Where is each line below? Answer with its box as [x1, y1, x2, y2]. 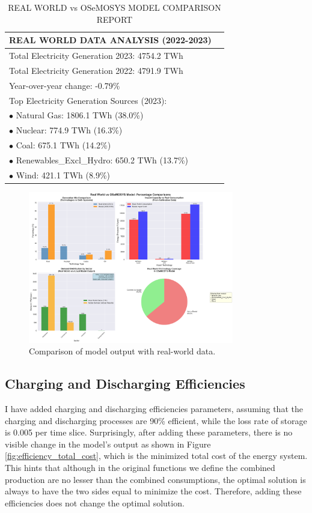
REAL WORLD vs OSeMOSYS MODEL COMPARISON [8, 1, 221, 13]
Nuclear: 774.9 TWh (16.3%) [16, 124, 123, 136]
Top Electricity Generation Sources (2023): [9, 94, 167, 106]
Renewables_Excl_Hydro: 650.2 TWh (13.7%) [16, 153, 189, 166]
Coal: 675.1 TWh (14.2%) [16, 139, 111, 151]
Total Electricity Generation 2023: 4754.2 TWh [9, 49, 183, 62]
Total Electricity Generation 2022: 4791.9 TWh [9, 64, 183, 76]
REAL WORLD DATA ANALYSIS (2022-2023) [9, 34, 212, 46]
